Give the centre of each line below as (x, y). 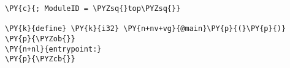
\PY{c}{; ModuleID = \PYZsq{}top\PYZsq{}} (93, 8)
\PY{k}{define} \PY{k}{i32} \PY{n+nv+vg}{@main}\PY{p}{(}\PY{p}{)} (146, 29)
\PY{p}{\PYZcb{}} (40, 59)
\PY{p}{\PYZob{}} (40, 39)
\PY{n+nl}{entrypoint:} (53, 49)
